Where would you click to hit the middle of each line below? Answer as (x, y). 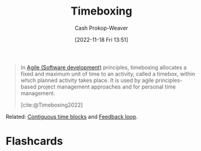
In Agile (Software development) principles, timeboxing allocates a (104, 67)
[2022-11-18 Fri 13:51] (101, 39)
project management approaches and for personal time (107, 87)
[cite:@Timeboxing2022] (52, 105)
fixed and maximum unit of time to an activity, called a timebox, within (108, 73)
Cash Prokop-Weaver (101, 28)
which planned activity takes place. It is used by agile (87, 80)
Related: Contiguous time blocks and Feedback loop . (72, 116)
